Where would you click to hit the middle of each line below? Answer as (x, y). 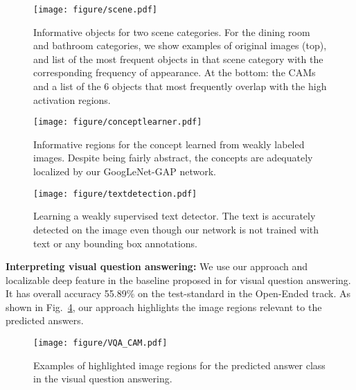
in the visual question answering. (103, 379)
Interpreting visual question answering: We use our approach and (157, 266)
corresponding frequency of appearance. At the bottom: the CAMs (175, 72)
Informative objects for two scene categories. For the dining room (172, 32)
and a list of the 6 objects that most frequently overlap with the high (180, 86)
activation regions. (72, 99)
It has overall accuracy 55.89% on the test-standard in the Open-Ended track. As (178, 293)
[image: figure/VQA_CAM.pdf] (100, 343)
